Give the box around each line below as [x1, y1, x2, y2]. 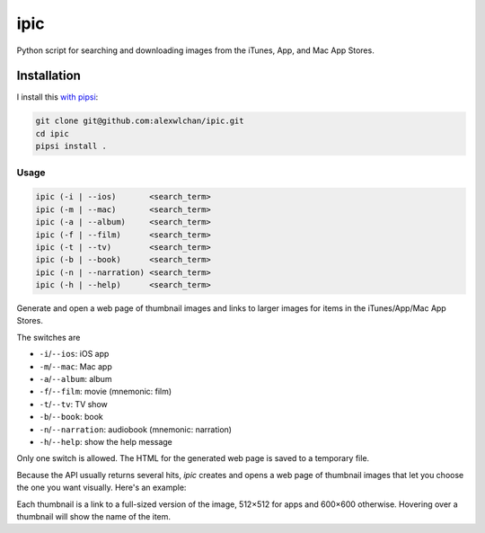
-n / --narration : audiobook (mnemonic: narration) [39, 423, 233, 435]
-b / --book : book [39, 412, 103, 422]
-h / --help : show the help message [39, 436, 172, 447]
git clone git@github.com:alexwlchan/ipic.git [35, 116, 244, 126]
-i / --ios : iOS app [39, 349, 110, 360]
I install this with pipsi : [16, 92, 99, 102]
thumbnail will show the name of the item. [16, 511, 171, 521]
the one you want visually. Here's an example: [16, 482, 187, 493]
